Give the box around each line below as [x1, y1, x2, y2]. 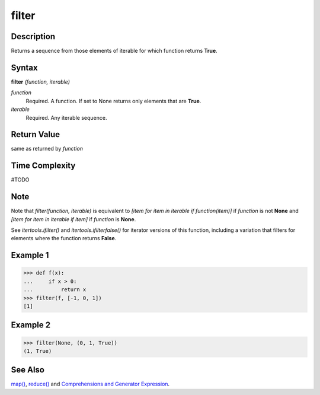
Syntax [11, 62, 38, 72]
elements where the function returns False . [11, 235, 117, 242]
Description [11, 31, 56, 42]
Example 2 [11, 320, 50, 330]
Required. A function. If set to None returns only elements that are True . [25, 97, 201, 104]
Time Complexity [11, 161, 76, 171]
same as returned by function [11, 145, 83, 152]
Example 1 [11, 250, 49, 260]
